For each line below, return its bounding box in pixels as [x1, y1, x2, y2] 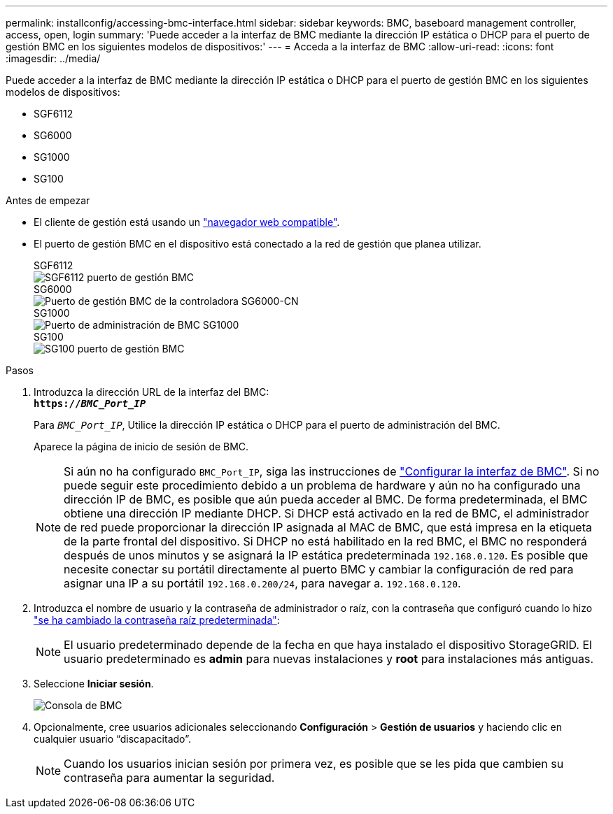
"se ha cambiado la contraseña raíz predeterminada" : [34, 614, 280, 626]
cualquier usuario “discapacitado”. [34, 733, 191, 745]
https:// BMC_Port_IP [34, 398, 146, 409]
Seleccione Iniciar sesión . [34, 678, 154, 690]
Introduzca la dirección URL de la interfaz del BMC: [34, 386, 269, 398]
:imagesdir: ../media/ [6, 52, 101, 64]
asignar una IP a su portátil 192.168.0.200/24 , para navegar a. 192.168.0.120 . [64, 576, 461, 590]
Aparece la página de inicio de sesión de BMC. [34, 441, 249, 452]
